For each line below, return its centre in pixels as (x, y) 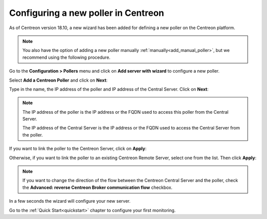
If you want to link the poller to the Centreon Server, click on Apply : (78, 149)
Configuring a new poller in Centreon (87, 13)
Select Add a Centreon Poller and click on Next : (58, 80)
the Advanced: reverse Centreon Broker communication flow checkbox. (97, 187)
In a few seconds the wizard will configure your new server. (70, 201)
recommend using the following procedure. (67, 57)
